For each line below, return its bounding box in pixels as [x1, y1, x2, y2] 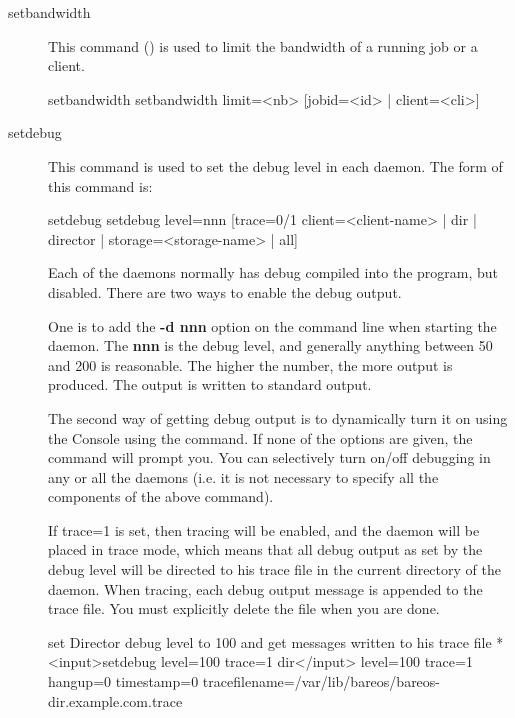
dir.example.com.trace [48, 690, 183, 711]
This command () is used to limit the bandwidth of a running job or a [48, 35, 478, 56]
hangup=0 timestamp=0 [48, 671, 199, 692]
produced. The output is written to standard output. [48, 374, 372, 395]
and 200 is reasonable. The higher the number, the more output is [48, 354, 453, 375]
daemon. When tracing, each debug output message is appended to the [48, 578, 483, 599]
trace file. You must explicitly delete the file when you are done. [48, 598, 440, 619]
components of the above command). [48, 486, 274, 507]
